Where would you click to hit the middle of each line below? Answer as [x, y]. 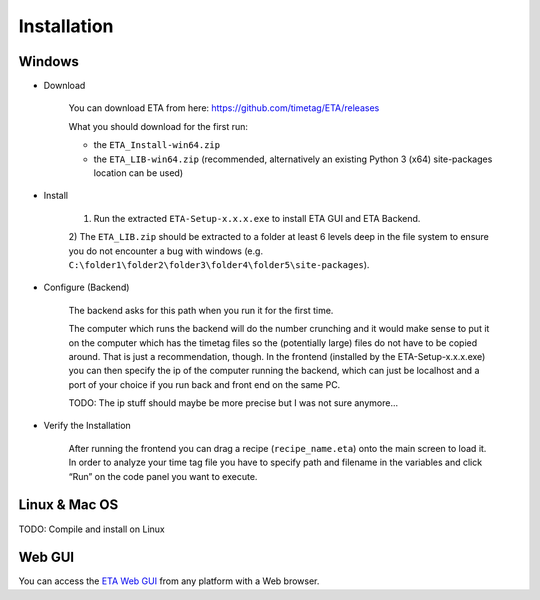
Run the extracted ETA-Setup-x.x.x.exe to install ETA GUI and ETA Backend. [257, 218]
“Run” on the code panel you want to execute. [163, 476]
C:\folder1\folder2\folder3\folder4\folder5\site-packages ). [219, 264]
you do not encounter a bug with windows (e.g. [166, 251]
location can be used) [138, 173]
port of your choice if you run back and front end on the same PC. [204, 384]
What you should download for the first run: [158, 126]
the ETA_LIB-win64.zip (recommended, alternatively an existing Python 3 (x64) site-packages [293, 159]
